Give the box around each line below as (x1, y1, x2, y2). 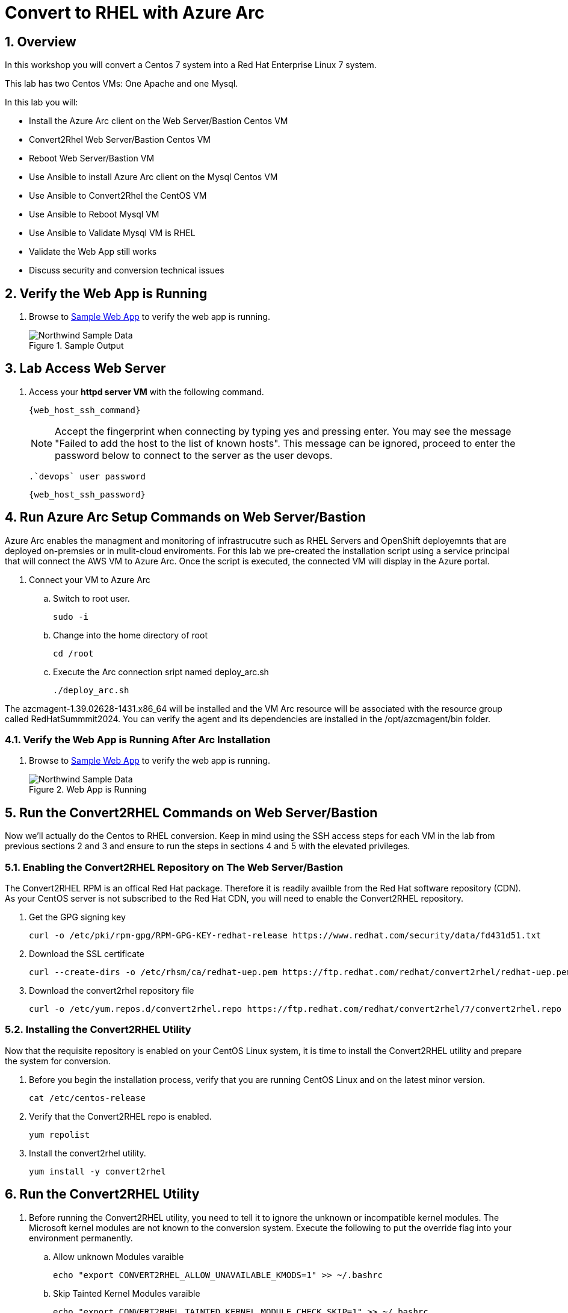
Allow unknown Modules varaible (53, 1251, 184, 1262)
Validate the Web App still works (29, 246, 157, 257)
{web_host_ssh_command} (29, 405, 141, 415)
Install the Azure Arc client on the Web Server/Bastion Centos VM (29, 116, 288, 126)
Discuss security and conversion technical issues (29, 265, 224, 276)
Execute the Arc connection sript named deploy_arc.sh (53, 666, 269, 677)
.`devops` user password (29, 471, 146, 481)
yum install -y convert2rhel (29, 1166, 166, 1176)
